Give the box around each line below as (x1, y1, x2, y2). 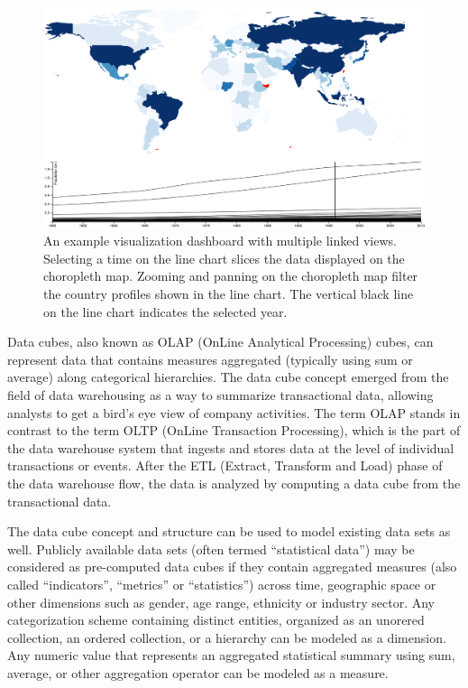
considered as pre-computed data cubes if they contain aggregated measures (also (7, 557, 457, 576)
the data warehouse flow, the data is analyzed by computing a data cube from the (7, 474, 461, 493)
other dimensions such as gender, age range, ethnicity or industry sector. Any (7, 592, 435, 611)
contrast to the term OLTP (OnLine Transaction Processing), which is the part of (7, 421, 461, 440)
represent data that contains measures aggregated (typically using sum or (7, 349, 413, 368)
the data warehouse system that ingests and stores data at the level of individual (7, 438, 454, 457)
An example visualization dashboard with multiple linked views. (43, 231, 397, 250)
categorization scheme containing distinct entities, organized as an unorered (7, 610, 425, 629)
